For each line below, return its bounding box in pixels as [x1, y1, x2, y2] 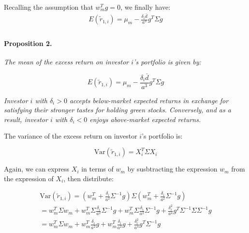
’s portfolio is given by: [133, 56, 201, 66]
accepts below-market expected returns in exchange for [69, 95, 229, 105]
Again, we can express [4, 164, 70, 174]
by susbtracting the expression [127, 164, 218, 174]
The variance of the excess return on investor [4, 130, 137, 140]
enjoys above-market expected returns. [89, 114, 201, 124]
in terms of [81, 164, 114, 174]
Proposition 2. [4, 38, 52, 48]
